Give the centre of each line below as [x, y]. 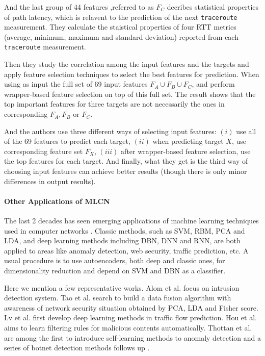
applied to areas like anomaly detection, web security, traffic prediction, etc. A [126, 250]
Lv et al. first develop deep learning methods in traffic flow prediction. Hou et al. [130, 317]
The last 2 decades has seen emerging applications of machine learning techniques [131, 221]
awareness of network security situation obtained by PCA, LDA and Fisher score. [131, 307]
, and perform [213, 84]
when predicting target [188, 141]
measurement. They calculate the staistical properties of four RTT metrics [120, 27]
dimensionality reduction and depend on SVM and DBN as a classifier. [115, 270]
